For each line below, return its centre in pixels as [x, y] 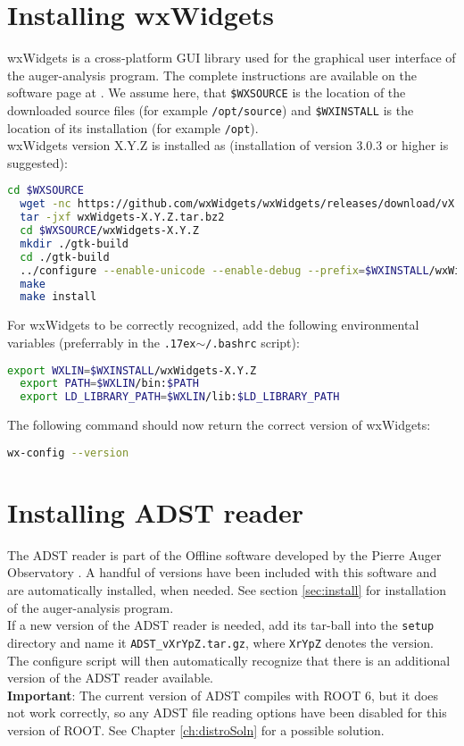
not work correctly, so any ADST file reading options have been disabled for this [227, 712]
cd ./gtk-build [65, 257]
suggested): [37, 162]
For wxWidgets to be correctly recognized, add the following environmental [213, 325]
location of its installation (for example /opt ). [133, 127]
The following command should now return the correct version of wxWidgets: [219, 425]
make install [58, 297]
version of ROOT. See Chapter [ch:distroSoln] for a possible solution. [196, 729]
